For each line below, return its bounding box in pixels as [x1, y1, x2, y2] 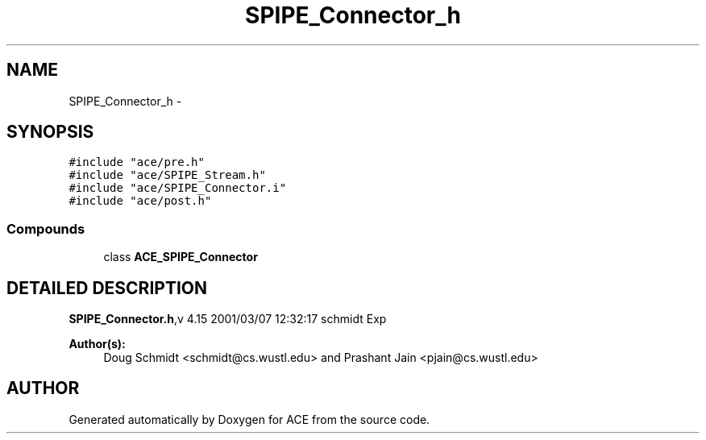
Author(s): [69, 337, 126, 351]
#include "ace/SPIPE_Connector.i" [69, 181, 287, 195]
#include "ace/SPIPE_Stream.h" [69, 168, 266, 182]
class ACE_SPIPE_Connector [103, 250, 258, 264]
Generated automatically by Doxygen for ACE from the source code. [69, 412, 430, 426]
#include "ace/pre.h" [69, 156, 205, 169]
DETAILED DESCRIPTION [6, 277, 208, 298]
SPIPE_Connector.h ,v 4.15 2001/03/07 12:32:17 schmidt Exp [69, 312, 387, 326]
